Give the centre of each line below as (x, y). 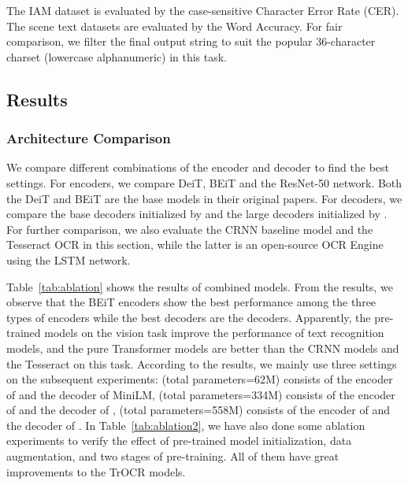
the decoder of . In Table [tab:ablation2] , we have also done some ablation (186, 425)
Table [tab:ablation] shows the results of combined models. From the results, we (200, 286)
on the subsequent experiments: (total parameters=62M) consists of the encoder (200, 379)
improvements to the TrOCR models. (96, 471)
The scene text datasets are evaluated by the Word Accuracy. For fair (174, 26)
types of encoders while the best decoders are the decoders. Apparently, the (189, 317)
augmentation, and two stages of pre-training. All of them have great (173, 456)
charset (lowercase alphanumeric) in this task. (117, 56)
